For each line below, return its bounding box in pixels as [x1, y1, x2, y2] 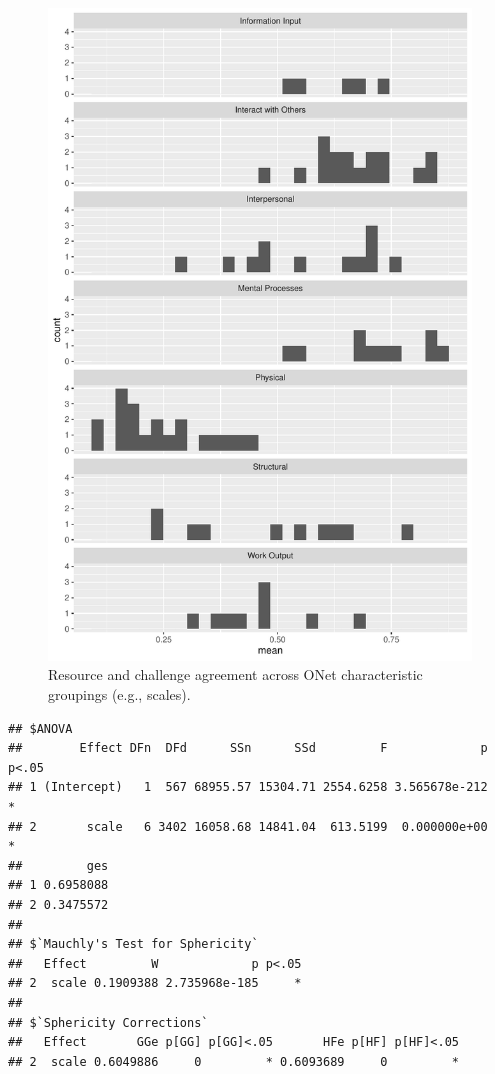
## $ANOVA [8, 721, 73, 736]
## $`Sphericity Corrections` [8, 1015, 209, 1030]
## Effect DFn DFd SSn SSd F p [8, 741, 488, 756]
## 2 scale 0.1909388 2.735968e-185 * [8, 976, 302, 991]
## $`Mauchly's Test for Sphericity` [8, 937, 259, 952]
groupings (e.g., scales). [48, 684, 191, 705]
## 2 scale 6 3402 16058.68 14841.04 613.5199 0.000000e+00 [8, 819, 488, 834]
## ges [8, 858, 109, 873]
